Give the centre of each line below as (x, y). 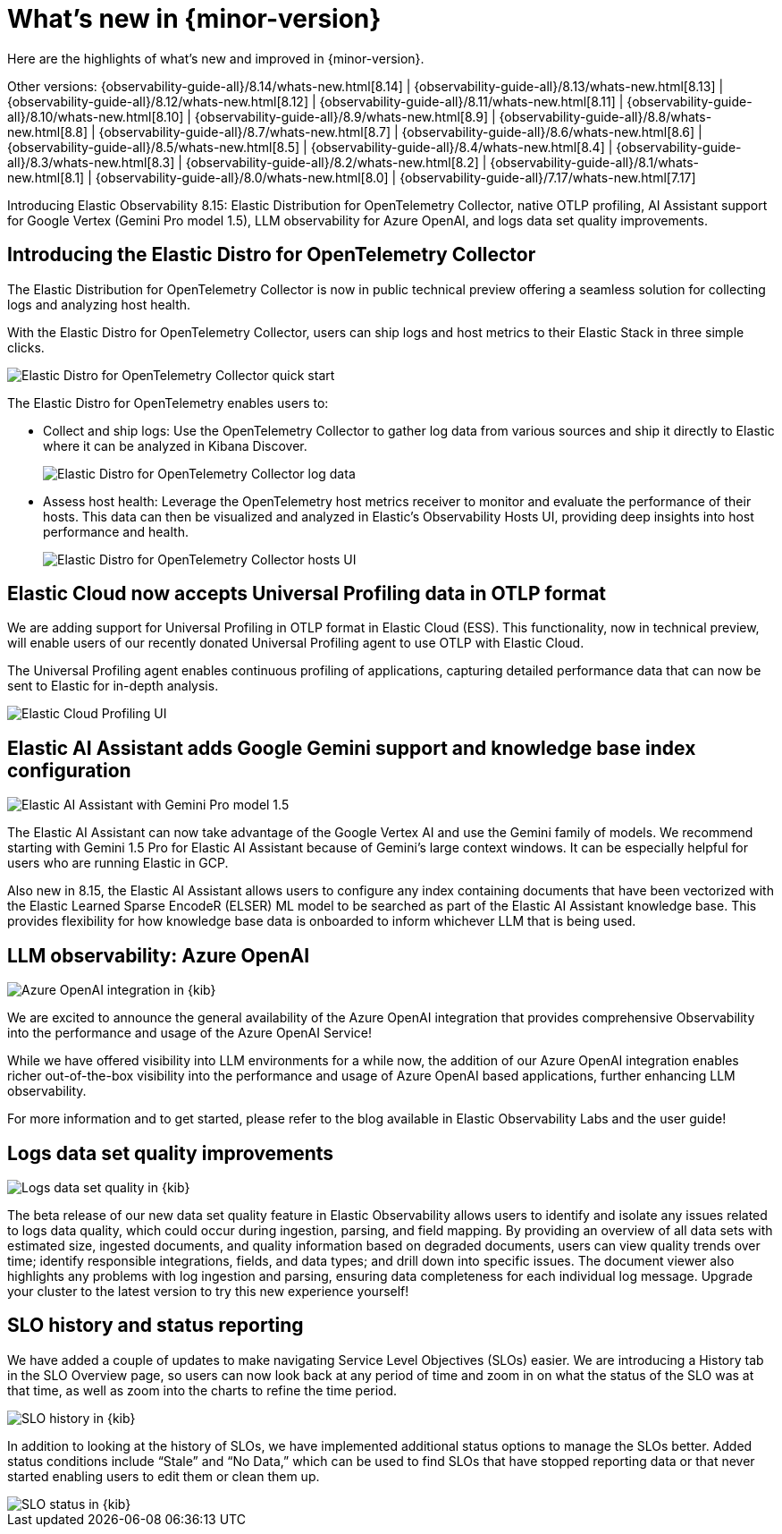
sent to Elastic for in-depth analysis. (113, 686)
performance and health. (116, 531)
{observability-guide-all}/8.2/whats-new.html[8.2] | (336, 162)
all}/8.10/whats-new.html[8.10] (96, 116)
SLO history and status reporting (156, 1326)
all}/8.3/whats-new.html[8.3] (91, 162)
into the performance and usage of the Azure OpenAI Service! (190, 1033)
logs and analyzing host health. (99, 304)
